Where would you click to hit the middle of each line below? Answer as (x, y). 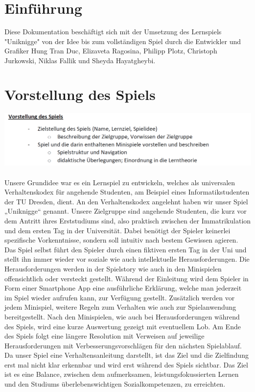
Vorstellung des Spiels (80, 94)
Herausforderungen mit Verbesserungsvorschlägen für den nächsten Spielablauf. (123, 345)
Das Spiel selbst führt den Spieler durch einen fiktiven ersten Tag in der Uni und (126, 249)
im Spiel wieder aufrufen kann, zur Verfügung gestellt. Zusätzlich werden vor (120, 297)
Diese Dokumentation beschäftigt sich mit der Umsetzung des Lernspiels (113, 32)
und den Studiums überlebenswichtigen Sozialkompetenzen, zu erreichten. (115, 384)
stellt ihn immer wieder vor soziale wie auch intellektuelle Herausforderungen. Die (127, 259)
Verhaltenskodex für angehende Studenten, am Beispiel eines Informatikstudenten (127, 192)
